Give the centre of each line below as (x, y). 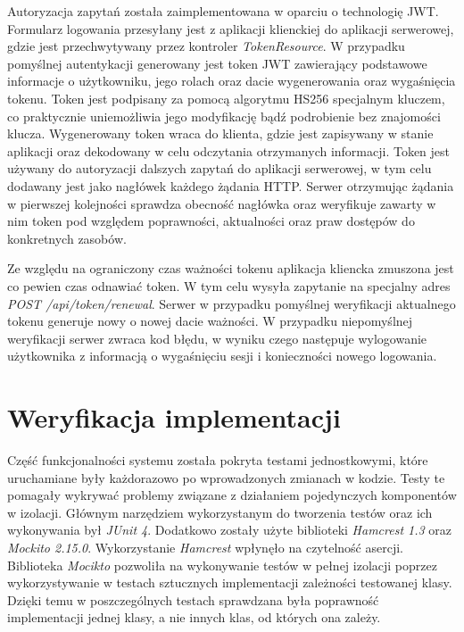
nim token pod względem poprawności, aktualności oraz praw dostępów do (211, 221)
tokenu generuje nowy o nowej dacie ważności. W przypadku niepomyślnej (210, 321)
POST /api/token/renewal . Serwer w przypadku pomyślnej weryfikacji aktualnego (232, 303)
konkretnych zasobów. (67, 238)
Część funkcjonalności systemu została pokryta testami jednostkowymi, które (218, 460)
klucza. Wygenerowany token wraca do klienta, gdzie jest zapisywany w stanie (220, 133)
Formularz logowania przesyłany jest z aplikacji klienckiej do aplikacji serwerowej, (231, 28)
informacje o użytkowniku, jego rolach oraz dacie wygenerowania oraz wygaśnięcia (232, 81)
